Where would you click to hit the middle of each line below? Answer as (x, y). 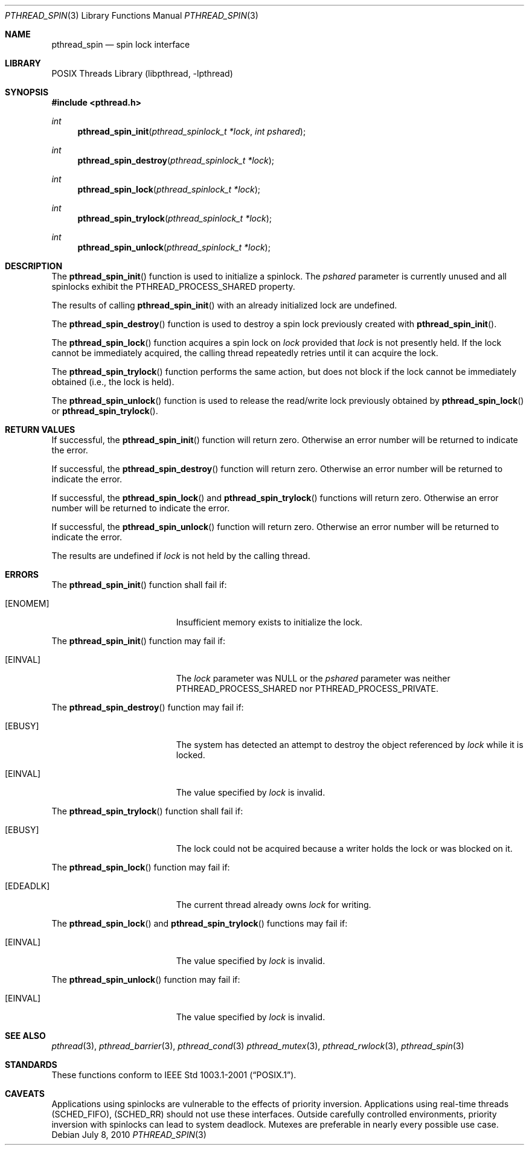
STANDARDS (31, 1065)
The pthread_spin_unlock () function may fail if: (146, 979)
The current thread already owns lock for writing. (274, 905)
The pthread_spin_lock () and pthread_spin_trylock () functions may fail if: (200, 923)
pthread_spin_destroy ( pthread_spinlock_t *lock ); (176, 160)
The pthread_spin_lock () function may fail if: (141, 867)
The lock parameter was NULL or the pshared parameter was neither (313, 678)
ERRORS (22, 574)
